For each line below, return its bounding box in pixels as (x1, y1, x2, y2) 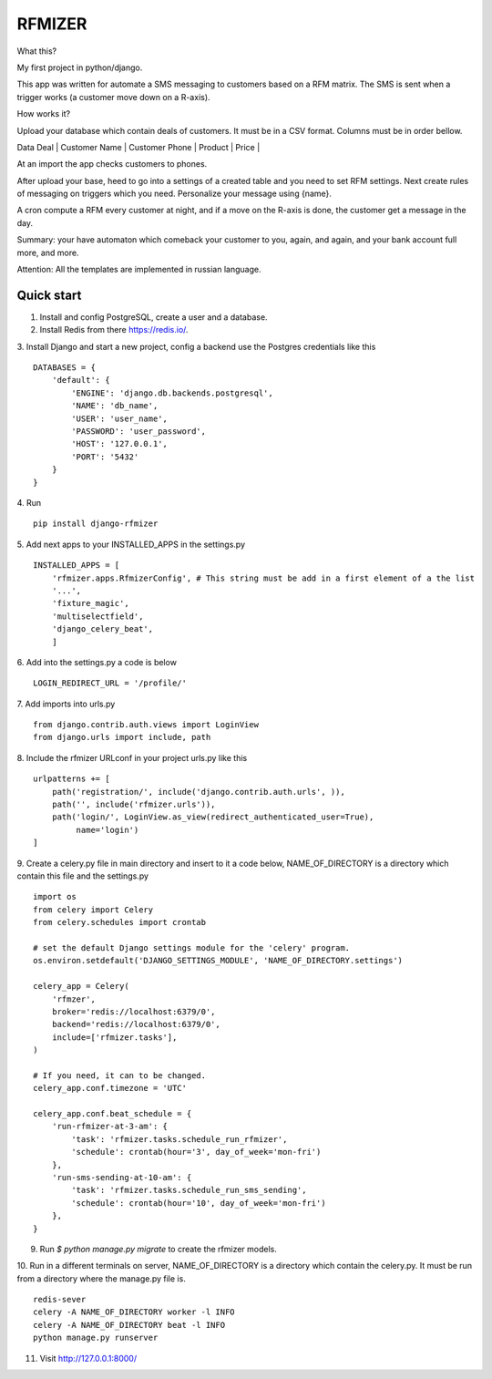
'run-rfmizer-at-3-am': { (51, 1121, 169, 1132)
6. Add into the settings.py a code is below (16, 656, 178, 667)
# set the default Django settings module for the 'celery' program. (33, 942, 351, 952)
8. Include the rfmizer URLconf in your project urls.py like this (16, 752, 248, 763)
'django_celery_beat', (51, 624, 154, 634)
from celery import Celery (33, 904, 154, 915)
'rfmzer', (51, 993, 96, 1004)
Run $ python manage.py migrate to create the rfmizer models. (39, 1243, 278, 1254)
